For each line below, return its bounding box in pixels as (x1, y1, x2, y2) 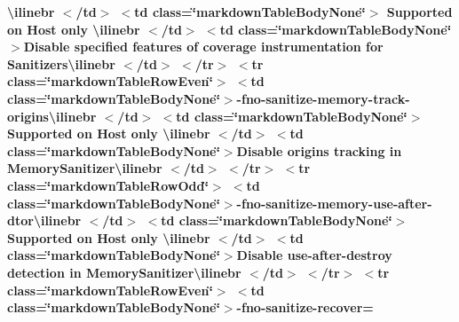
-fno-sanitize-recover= (236, 298, 374, 317)
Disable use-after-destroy (236, 246, 392, 264)
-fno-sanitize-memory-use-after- (236, 193, 432, 212)
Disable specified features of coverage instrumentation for (23, 37, 384, 56)
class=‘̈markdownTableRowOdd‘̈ (7, 176, 209, 194)
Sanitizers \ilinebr (7, 54, 115, 73)
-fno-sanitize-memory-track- (236, 89, 410, 107)
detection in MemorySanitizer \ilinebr (7, 263, 241, 281)
